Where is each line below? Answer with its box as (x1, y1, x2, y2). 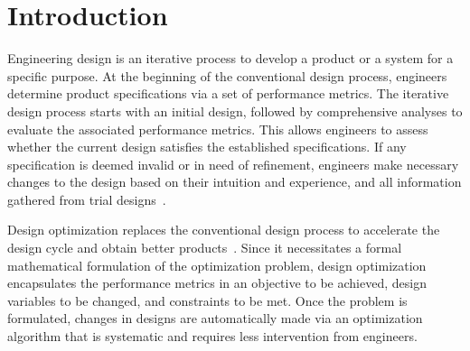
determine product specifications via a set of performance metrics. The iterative (7, 84, 449, 103)
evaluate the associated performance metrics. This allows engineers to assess (7, 119, 428, 138)
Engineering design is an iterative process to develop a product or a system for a (7, 49, 454, 68)
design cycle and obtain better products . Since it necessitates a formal (7, 238, 402, 257)
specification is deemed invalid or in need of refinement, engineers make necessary (7, 154, 459, 173)
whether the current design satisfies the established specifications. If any (7, 137, 407, 156)
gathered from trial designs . (7, 189, 166, 208)
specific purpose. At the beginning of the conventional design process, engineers (7, 66, 447, 85)
